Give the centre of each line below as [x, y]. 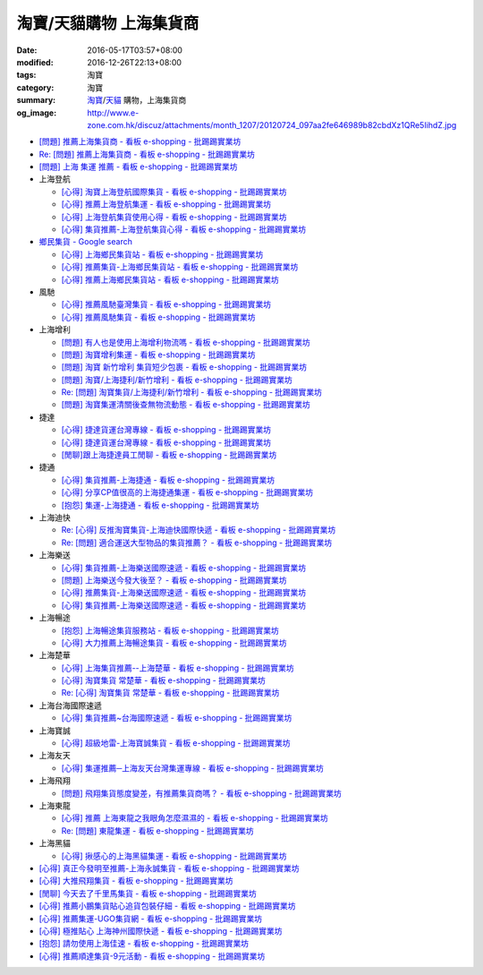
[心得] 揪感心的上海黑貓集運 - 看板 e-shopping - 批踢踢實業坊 [174, 856]
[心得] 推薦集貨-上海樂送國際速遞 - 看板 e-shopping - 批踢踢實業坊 [184, 593]
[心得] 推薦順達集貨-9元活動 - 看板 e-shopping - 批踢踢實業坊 [152, 956]
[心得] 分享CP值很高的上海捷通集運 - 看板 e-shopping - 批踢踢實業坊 [187, 492]
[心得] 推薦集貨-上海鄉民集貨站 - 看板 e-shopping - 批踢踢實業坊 [180, 267]
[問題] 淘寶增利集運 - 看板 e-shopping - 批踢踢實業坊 [158, 355]
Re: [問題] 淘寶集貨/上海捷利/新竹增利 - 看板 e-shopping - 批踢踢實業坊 [191, 392]
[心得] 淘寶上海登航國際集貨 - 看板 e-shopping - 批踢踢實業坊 [174, 192]
